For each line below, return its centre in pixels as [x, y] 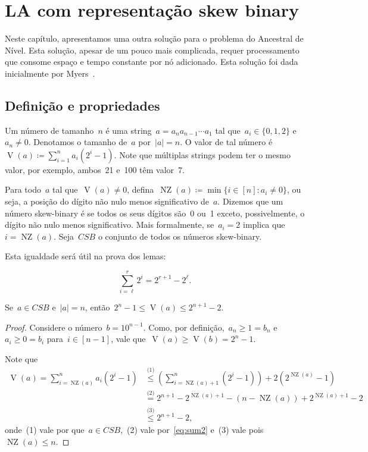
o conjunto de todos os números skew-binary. [180, 236]
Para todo [23, 189]
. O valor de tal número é [226, 142]
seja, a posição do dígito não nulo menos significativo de [107, 201]
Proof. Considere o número [54, 327]
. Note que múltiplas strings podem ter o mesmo [202, 154]
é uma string [129, 130]
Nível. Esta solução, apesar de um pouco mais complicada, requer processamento [152, 50]
